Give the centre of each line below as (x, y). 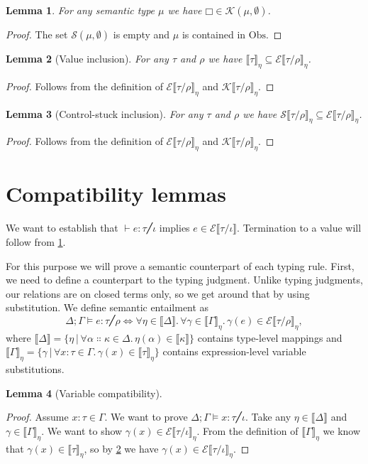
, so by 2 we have (121, 448)
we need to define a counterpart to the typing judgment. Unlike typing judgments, (184, 280)
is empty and (141, 34)
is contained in (214, 34)
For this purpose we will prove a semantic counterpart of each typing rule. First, (180, 265)
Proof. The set (37, 34)
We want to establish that (62, 228)
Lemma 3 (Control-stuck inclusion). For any (105, 113)
